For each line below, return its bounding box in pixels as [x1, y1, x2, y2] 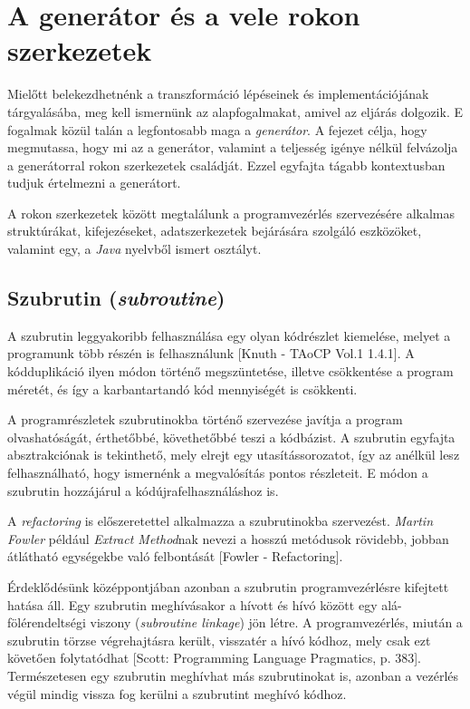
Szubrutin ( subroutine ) [7, 284, 225, 312]
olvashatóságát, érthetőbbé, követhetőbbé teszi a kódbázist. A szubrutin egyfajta [7, 427, 456, 446]
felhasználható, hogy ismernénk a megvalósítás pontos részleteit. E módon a [7, 463, 428, 482]
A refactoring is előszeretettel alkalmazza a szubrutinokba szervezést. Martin [7, 511, 433, 530]
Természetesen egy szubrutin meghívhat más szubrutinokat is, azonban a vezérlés [7, 665, 459, 685]
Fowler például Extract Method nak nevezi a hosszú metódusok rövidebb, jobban [7, 529, 449, 548]
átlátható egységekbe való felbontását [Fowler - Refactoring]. [7, 547, 343, 566]
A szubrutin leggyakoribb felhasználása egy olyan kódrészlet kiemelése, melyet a [7, 325, 451, 345]
